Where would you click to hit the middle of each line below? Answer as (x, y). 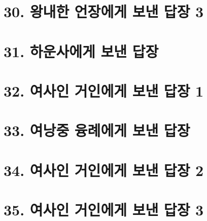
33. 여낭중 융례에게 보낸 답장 (97, 130)
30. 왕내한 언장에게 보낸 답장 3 (104, 11)
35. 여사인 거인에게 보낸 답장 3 (104, 210)
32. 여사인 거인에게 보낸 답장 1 (104, 90)
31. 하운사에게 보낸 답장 (81, 51)
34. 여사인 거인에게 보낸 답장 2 (104, 170)
